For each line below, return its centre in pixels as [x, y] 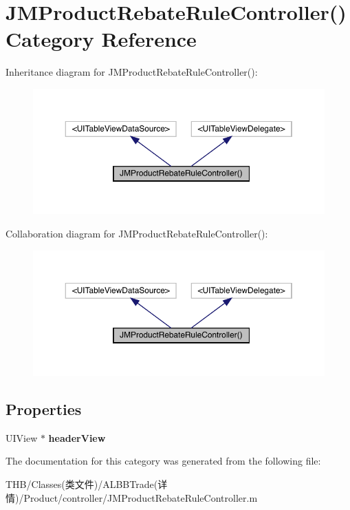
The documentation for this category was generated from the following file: [163, 461]
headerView [77, 437]
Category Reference [101, 39]
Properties [44, 408]
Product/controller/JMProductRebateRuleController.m [141, 497]
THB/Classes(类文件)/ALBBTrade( [82, 484]
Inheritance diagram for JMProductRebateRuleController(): [132, 72]
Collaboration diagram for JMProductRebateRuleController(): [137, 233]
